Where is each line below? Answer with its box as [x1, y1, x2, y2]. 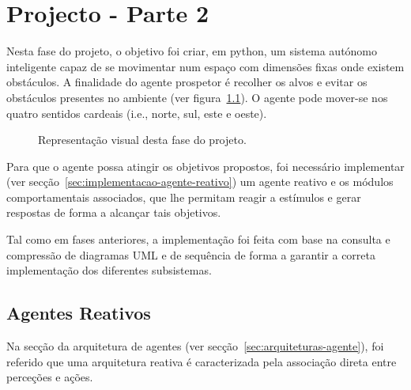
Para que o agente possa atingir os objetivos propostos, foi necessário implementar [6, 157, 405, 174]
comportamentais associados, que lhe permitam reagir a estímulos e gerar [6, 188, 361, 205]
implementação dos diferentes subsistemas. [6, 262, 212, 278]
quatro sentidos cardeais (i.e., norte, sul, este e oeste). [6, 104, 267, 121]
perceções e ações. [6, 369, 93, 385]
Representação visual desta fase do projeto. [38, 131, 247, 148]
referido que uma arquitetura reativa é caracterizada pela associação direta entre [6, 353, 397, 369]
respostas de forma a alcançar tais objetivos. [6, 204, 221, 221]
